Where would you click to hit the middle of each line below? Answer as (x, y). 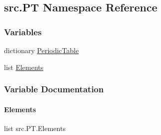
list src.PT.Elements (35, 128)
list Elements (24, 67)
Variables (23, 32)
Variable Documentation (54, 89)
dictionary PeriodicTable (41, 50)
